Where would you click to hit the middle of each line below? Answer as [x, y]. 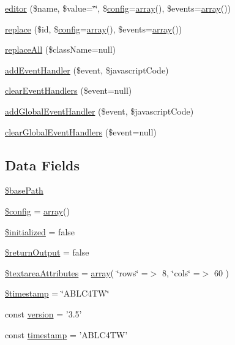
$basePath [24, 190]
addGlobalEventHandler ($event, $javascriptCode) [99, 111]
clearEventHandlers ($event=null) [69, 90]
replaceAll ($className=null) [61, 49]
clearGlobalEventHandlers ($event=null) [81, 131]
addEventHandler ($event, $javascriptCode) [87, 70]
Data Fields [43, 165]
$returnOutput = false [47, 252]
